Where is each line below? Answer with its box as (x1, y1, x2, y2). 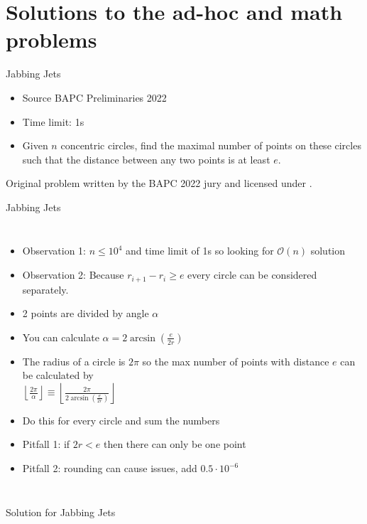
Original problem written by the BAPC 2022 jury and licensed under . (6, 176, 312, 191)
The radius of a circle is (22, 353, 126, 368)
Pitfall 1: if (22, 437, 70, 451)
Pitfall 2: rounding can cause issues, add (22, 461, 197, 476)
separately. (22, 282, 69, 296)
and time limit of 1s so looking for (126, 243, 274, 258)
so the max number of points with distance (142, 353, 329, 368)
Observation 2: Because (22, 267, 124, 282)
